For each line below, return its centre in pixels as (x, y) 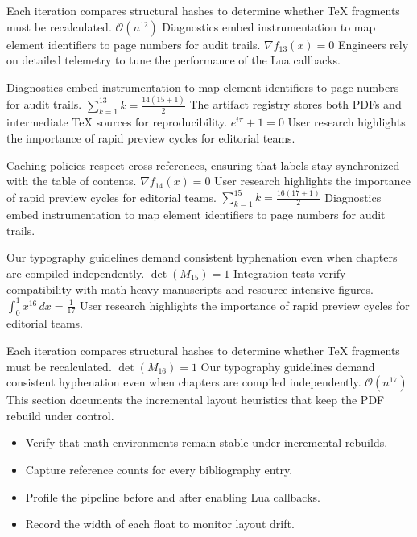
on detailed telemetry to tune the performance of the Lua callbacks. (173, 60)
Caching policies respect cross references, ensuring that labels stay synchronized (203, 165)
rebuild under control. (60, 415)
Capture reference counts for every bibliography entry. (159, 469)
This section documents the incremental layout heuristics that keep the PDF (196, 400)
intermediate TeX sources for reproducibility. (117, 122)
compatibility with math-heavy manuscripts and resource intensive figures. (190, 289)
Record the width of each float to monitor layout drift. (160, 524)
